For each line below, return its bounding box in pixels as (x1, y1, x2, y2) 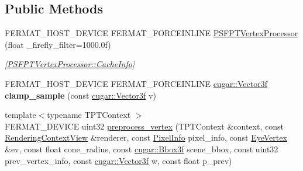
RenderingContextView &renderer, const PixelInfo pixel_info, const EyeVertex (5, 131, 287, 144)
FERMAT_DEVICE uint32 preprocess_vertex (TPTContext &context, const (5, 120, 284, 132)
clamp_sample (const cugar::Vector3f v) (5, 89, 156, 101)
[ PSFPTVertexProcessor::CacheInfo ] (5, 58, 135, 70)
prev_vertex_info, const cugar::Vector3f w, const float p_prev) (5, 154, 232, 166)
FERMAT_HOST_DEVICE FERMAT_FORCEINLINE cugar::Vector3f (5, 77, 267, 89)
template (5, 109, 36, 121)
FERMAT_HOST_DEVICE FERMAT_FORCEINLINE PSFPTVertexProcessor (5, 27, 298, 39)
